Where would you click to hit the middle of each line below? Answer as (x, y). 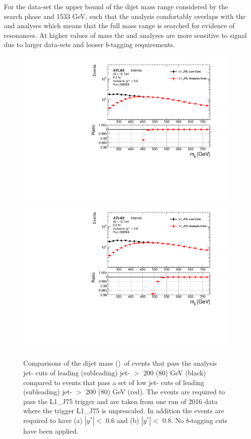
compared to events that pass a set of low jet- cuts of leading (114, 382)
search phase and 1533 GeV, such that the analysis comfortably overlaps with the (125, 16)
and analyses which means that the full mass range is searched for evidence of (119, 25)
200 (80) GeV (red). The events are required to (155, 392)
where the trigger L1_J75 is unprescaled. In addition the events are (124, 411)
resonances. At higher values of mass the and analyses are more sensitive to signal (125, 35)
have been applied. (51, 431)
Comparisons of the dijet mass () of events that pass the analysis (120, 363)
